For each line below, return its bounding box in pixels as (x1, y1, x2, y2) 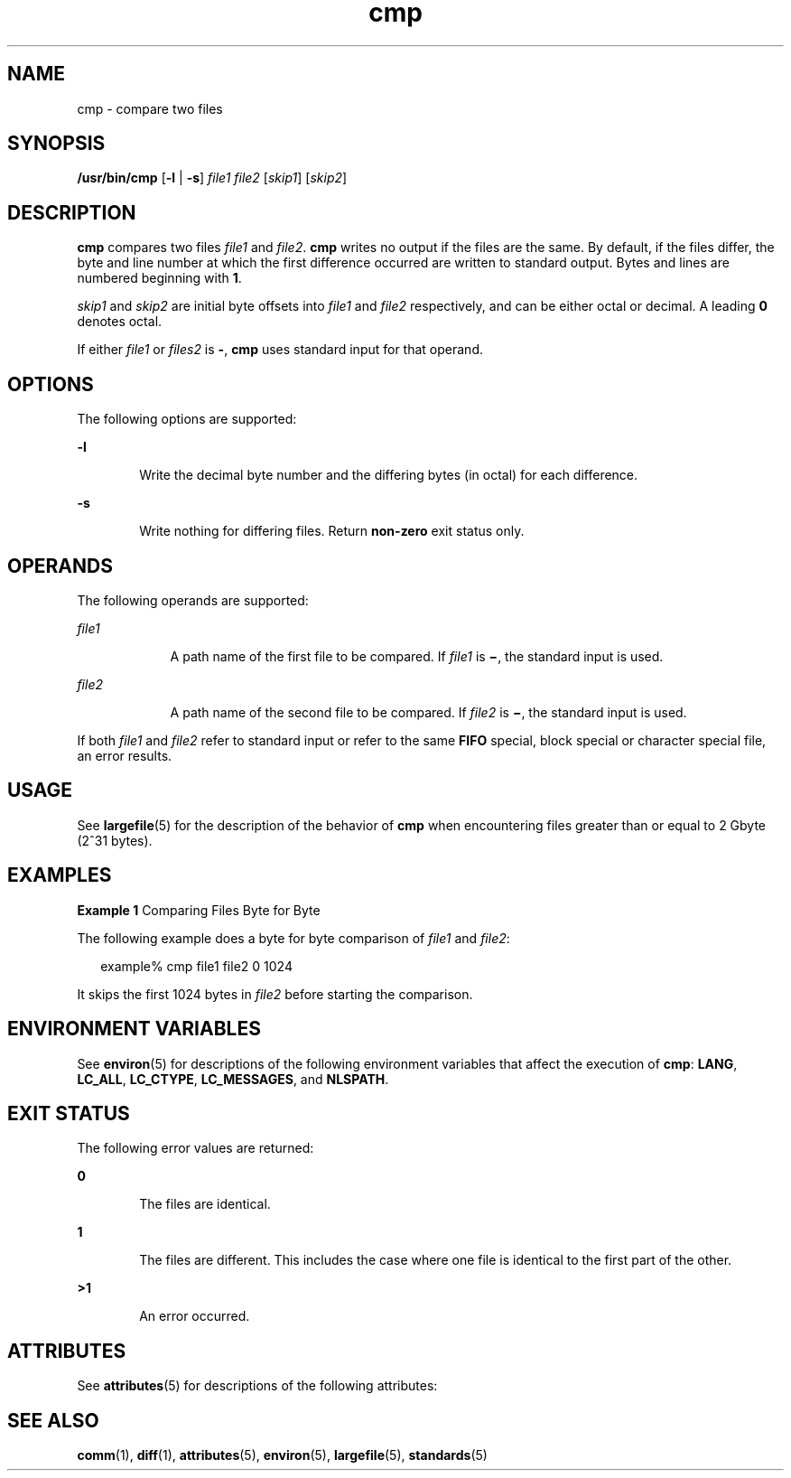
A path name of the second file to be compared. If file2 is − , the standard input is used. (170, 704, 687, 720)
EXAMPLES (7, 864, 112, 887)
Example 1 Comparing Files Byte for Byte (77, 902, 321, 918)
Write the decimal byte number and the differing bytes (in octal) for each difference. (139, 467, 638, 483)
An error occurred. (139, 1308, 250, 1324)
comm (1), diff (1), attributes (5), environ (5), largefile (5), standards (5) (77, 1447, 488, 1464)
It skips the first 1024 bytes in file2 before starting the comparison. (77, 986, 473, 1002)
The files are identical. (139, 1196, 271, 1212)
